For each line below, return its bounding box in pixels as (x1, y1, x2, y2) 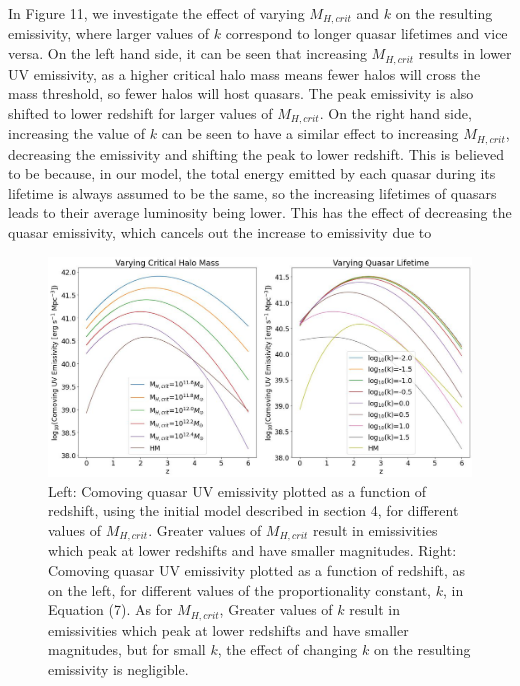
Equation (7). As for (48, 599, 173, 620)
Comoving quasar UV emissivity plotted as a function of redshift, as (48, 560, 466, 581)
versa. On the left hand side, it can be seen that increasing (8, 43, 367, 64)
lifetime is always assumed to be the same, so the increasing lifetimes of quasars (8, 182, 497, 203)
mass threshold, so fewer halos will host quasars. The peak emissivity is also (8, 83, 474, 104)
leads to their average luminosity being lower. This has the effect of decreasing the (8, 202, 512, 223)
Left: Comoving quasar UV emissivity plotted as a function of (48, 480, 427, 501)
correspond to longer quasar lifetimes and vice (225, 23, 508, 44)
